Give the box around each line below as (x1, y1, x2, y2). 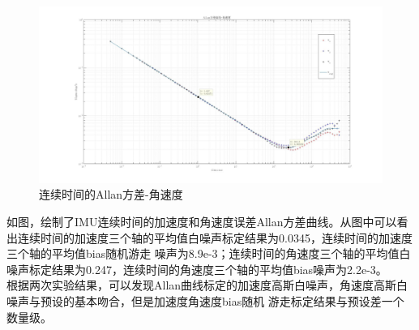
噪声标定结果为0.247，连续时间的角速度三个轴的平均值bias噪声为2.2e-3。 (6, 260, 387, 277)
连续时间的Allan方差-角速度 (39, 186, 183, 203)
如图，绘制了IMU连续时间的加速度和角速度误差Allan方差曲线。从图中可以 (6, 212, 397, 229)
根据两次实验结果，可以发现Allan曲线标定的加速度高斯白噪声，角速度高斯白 (6, 276, 408, 294)
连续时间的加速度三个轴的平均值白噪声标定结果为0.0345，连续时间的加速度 (17, 229, 413, 246)
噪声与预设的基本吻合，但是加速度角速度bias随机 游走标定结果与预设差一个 (6, 292, 404, 309)
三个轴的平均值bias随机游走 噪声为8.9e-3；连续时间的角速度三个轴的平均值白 (6, 245, 411, 262)
